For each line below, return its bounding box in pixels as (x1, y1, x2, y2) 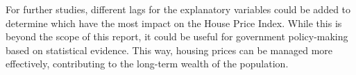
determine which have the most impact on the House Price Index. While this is (6, 15, 342, 30)
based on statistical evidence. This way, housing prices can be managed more (6, 42, 333, 57)
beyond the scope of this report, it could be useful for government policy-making (6, 29, 348, 44)
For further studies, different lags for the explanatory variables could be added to (6, 2, 351, 16)
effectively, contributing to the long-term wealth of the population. (6, 56, 289, 71)
